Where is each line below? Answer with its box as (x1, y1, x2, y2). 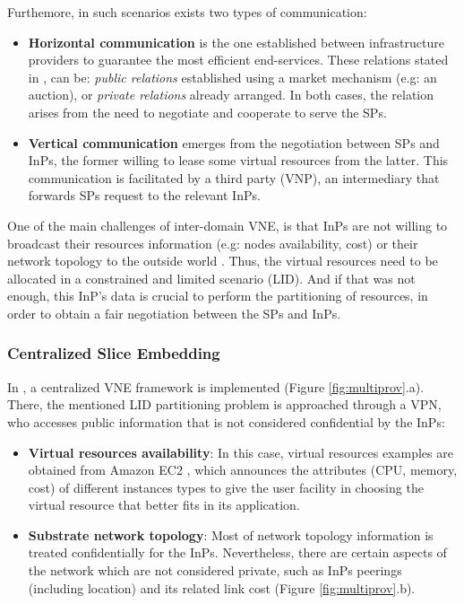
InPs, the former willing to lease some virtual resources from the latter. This (28, 151, 449, 170)
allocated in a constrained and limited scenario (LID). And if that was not (7, 268, 416, 287)
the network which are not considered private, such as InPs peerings (28, 561, 402, 580)
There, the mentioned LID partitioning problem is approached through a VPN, (7, 395, 442, 414)
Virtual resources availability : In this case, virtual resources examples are (28, 442, 453, 461)
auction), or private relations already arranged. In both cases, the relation (28, 85, 434, 104)
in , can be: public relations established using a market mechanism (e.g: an (28, 67, 437, 86)
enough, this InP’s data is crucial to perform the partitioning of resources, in (7, 286, 428, 305)
